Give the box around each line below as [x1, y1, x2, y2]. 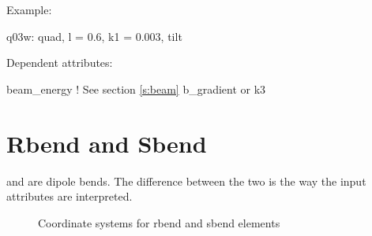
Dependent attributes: [6, 54, 113, 71]
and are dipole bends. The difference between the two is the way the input [6, 172, 366, 189]
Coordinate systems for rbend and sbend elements [38, 214, 280, 230]
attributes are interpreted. [6, 188, 133, 205]
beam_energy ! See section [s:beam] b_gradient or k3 [6, 80, 266, 97]
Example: [6, 2, 52, 17]
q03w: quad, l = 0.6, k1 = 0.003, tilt [6, 28, 182, 44]
